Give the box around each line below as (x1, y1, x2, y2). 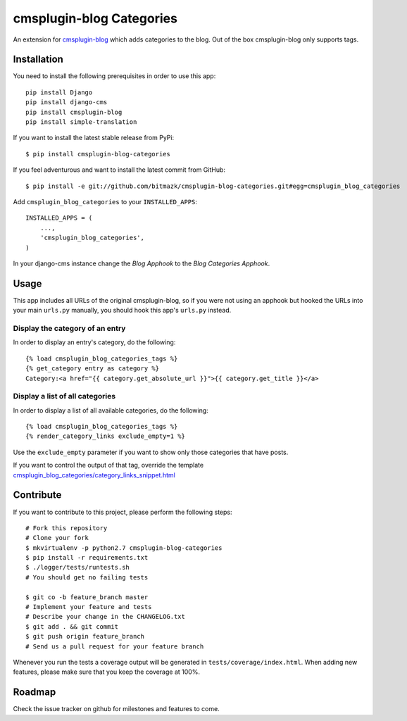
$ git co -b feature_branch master (25, 593, 149, 601)
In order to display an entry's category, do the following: (13, 338, 176, 346)
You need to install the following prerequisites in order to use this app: (13, 72, 216, 80)
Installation (13, 54, 63, 65)
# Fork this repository (25, 524, 108, 532)
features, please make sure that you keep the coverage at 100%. (13, 667, 201, 676)
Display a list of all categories (13, 391, 116, 401)
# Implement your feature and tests (25, 603, 152, 611)
